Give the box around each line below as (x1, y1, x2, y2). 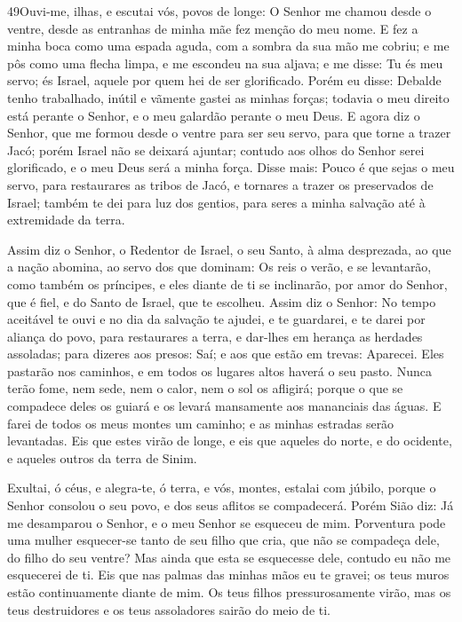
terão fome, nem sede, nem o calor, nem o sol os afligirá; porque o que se (7, 379, 403, 398)
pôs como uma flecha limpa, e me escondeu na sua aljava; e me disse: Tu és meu (7, 53, 443, 72)
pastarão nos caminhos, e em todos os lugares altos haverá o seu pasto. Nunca (7, 361, 432, 380)
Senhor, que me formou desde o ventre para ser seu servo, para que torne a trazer (7, 123, 451, 142)
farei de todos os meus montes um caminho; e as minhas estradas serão (7, 413, 394, 432)
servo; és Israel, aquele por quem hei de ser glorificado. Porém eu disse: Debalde (7, 71, 442, 90)
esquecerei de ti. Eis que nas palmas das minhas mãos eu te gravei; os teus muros (7, 565, 450, 584)
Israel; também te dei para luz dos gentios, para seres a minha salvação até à (7, 193, 426, 211)
